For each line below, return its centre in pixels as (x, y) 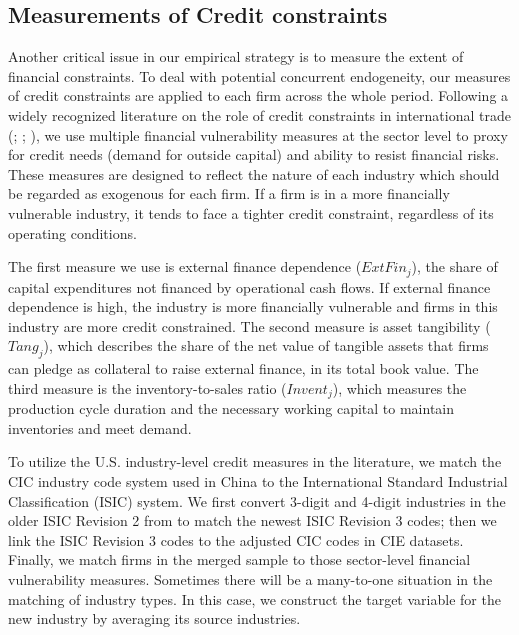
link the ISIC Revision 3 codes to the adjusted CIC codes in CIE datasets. (236, 539)
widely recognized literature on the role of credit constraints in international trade (259, 114)
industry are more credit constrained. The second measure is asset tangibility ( (249, 325)
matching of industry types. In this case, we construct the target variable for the (254, 598)
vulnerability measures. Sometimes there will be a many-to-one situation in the (250, 578)
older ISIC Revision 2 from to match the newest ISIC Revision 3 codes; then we (252, 520)
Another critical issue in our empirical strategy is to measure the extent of (236, 56)
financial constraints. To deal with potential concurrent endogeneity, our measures (259, 75)
